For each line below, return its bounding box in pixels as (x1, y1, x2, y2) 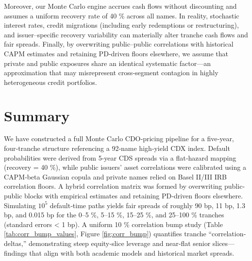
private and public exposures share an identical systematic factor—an (4, 58, 211, 68)
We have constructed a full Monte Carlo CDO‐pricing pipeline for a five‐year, (4, 133, 234, 144)
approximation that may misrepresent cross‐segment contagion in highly (4, 67, 218, 78)
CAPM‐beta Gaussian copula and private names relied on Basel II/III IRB (4, 171, 227, 181)
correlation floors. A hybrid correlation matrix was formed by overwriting (4, 181, 222, 191)
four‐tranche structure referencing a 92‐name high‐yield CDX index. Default (4, 143, 230, 153)
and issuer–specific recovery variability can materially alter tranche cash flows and (4, 29, 248, 39)
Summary (4, 105, 70, 125)
